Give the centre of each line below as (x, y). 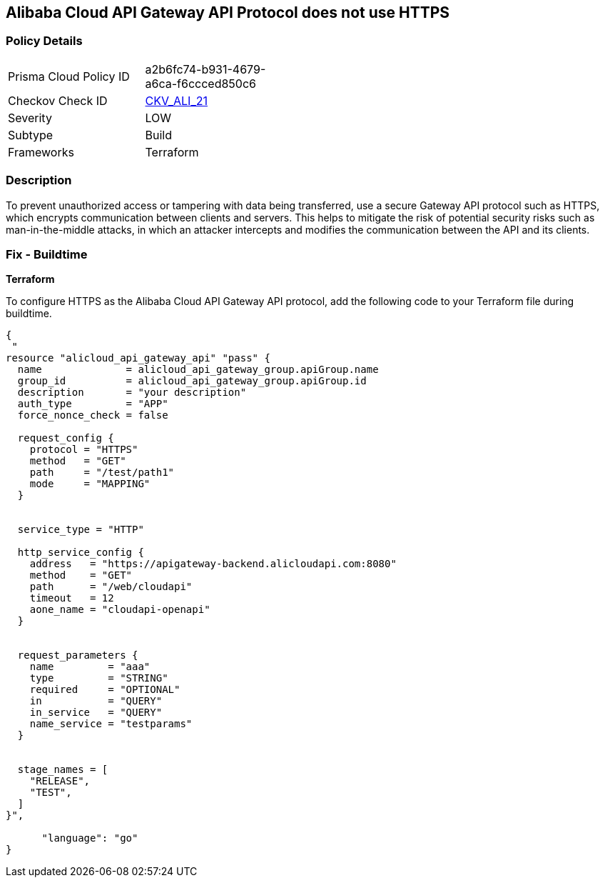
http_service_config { (81, 553)
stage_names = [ (63, 770)
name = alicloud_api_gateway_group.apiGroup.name (198, 370)
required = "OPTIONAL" (105, 690)
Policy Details (44, 41)
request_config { (66, 438)
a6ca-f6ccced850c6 (200, 83)
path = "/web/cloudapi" (111, 587)
